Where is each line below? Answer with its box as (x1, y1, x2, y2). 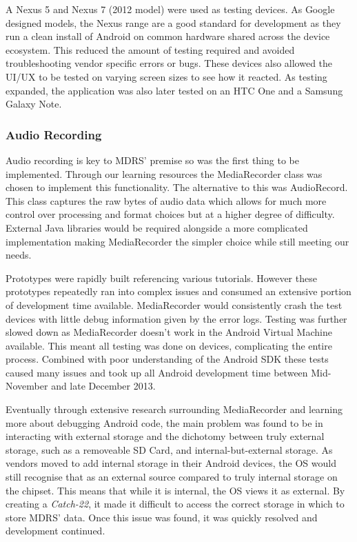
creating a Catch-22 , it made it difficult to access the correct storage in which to (6, 496, 345, 511)
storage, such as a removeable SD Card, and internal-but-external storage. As (6, 442, 333, 456)
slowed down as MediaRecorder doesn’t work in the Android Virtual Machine (6, 325, 332, 339)
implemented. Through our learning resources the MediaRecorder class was (6, 166, 323, 181)
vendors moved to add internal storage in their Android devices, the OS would (6, 456, 336, 470)
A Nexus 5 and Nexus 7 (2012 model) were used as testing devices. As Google (6, 2, 335, 16)
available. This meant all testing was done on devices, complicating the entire (6, 338, 332, 352)
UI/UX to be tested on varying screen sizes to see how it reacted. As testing (6, 69, 327, 83)
